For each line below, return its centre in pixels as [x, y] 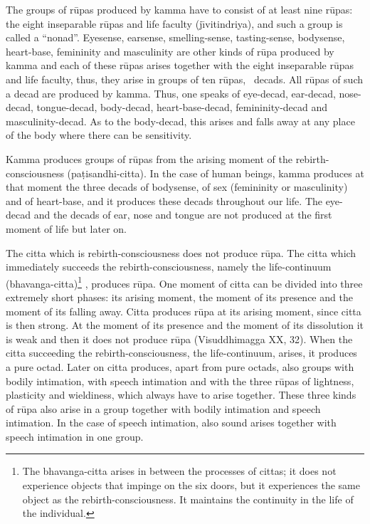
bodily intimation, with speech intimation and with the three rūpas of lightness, [180, 381]
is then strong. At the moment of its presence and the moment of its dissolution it [185, 325]
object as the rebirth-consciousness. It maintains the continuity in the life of [188, 499]
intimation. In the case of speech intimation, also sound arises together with [171, 423]
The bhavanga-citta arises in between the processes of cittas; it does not [179, 471]
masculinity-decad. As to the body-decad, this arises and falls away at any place [180, 121]
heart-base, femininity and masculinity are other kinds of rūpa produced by [170, 51]
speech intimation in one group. [75, 436]
